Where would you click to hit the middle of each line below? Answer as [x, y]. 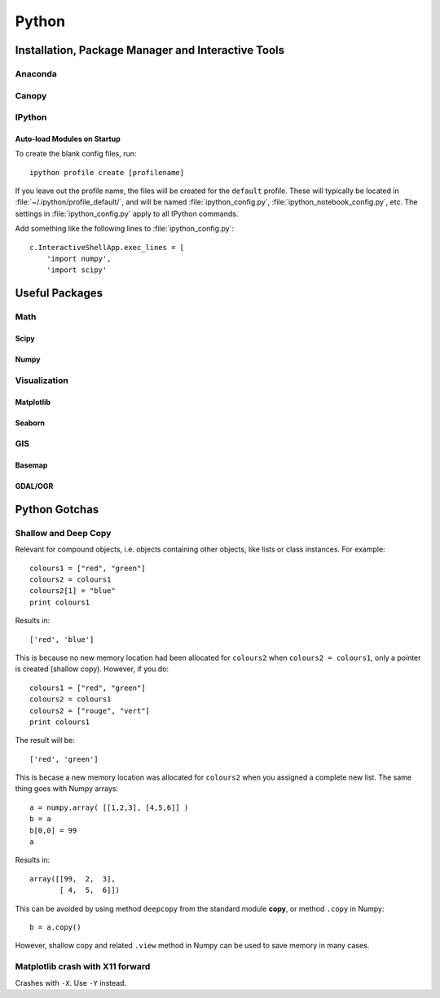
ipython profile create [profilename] [107, 172]
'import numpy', [79, 258]
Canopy [31, 95]
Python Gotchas [57, 509]
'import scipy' [77, 270]
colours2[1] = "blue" [73, 591]
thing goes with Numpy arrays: [66, 789]
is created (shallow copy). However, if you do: [92, 669]
